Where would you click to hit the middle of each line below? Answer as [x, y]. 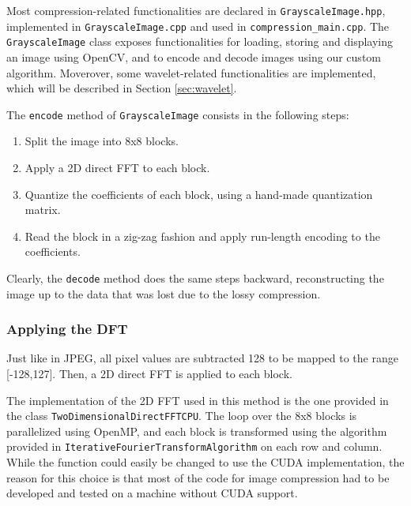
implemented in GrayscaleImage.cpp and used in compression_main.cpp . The [198, 26]
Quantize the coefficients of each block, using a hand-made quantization [199, 194]
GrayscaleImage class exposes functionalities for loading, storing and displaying [200, 41]
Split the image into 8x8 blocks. [102, 141]
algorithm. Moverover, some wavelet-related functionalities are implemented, [191, 72]
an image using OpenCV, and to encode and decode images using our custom [194, 56]
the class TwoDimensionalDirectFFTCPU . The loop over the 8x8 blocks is [182, 416]
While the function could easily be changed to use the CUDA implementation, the [205, 462]
